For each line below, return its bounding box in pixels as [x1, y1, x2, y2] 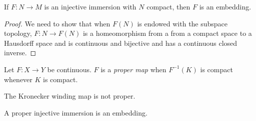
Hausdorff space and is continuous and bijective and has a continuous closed [4, 37, 237, 48]
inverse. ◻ [4, 47, 36, 58]
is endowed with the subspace [137, 18, 228, 28]
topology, [4, 28, 32, 38]
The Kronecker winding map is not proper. [4, 91, 135, 101]
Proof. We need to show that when [4, 18, 110, 28]
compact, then [146, 1, 190, 11]
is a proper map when [100, 64, 166, 74]
